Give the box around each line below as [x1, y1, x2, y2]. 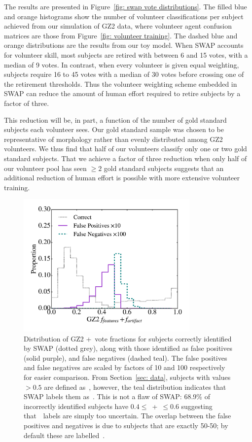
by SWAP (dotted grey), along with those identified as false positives [24, 343, 232, 353]
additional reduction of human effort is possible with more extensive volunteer [4, 172, 240, 183]
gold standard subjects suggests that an [104, 163, 224, 173]
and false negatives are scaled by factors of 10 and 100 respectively [24, 362, 225, 373]
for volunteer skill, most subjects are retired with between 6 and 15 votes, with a [4, 49, 248, 60]
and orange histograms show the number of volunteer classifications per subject [4, 11, 244, 21]
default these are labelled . [24, 430, 105, 440]
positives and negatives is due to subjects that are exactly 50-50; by [24, 420, 228, 430]
